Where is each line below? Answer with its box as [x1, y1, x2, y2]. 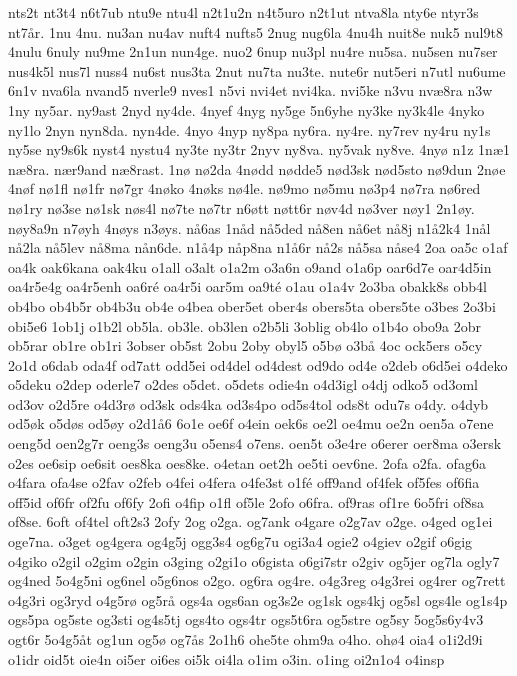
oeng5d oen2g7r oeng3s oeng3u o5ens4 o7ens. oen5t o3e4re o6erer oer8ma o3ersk [8, 433, 502, 454]
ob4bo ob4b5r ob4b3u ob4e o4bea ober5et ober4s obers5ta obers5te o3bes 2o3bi [8, 295, 496, 316]
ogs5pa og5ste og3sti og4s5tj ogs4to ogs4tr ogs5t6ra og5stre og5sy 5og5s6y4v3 [8, 609, 484, 630]
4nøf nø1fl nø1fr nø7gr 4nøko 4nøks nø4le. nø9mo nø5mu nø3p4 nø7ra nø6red [8, 178, 481, 199]
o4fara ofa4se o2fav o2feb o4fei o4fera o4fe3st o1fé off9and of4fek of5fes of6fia [8, 472, 480, 493]
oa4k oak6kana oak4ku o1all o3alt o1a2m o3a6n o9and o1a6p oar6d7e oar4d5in [8, 256, 492, 277]
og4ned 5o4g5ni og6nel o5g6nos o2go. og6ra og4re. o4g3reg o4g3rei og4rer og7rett [8, 570, 506, 591]
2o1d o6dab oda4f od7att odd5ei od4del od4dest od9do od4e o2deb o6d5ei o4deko [8, 354, 508, 375]
